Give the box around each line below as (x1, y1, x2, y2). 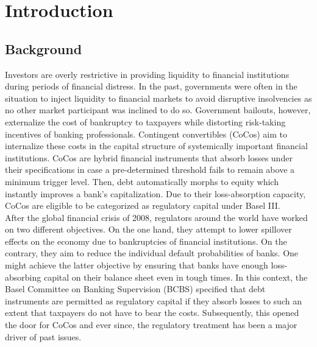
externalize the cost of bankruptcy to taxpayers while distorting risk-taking (5, 115, 286, 128)
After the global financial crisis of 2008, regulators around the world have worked (5, 211, 308, 223)
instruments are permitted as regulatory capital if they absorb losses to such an (5, 294, 302, 307)
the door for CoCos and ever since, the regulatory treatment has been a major (5, 318, 297, 331)
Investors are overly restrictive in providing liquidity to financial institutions (5, 68, 290, 80)
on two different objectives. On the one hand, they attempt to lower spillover (5, 223, 292, 236)
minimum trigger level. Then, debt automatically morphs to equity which (5, 175, 279, 188)
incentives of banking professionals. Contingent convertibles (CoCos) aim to (5, 127, 287, 140)
